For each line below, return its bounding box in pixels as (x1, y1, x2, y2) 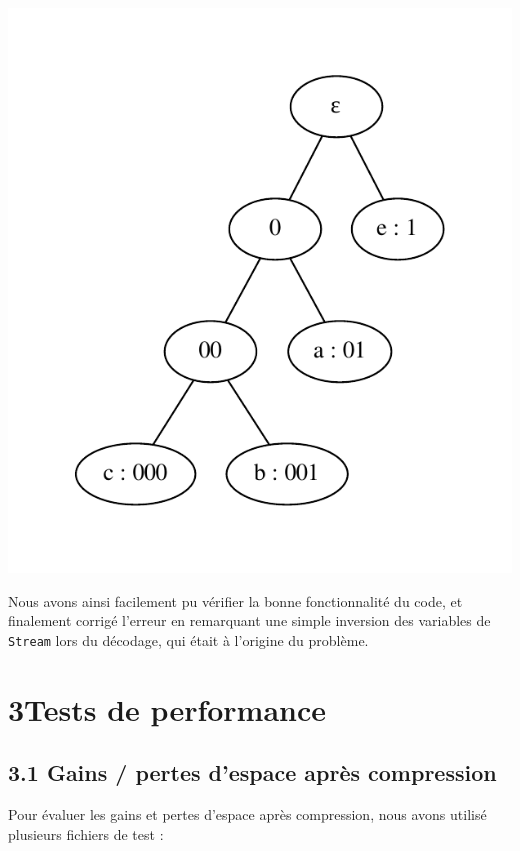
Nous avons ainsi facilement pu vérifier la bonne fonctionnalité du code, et (8, 590, 463, 611)
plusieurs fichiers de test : (8, 823, 164, 844)
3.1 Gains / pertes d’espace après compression (8, 757, 497, 788)
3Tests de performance (8, 688, 327, 729)
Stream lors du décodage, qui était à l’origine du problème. (8, 630, 369, 651)
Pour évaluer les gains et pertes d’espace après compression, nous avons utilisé (8, 804, 487, 825)
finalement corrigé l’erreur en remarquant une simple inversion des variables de (8, 610, 491, 631)
